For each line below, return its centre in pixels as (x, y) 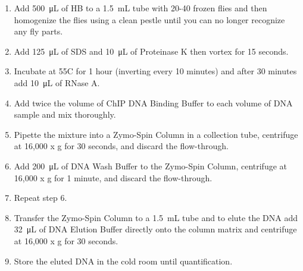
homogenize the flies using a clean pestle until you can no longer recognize (149, 19)
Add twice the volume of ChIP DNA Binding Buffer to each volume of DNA (153, 103)
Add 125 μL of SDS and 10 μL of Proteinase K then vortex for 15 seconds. (151, 51)
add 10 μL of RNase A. (57, 82)
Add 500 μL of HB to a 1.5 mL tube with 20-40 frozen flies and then (140, 8)
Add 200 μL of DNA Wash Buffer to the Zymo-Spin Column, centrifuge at (150, 166)
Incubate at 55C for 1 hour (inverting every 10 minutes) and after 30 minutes (155, 71)
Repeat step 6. (40, 198)
